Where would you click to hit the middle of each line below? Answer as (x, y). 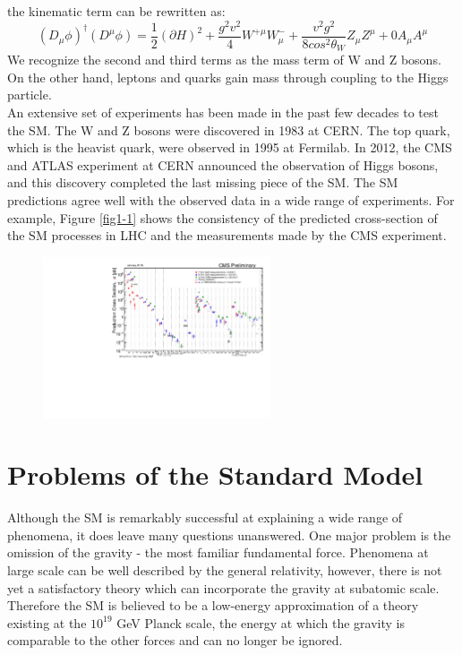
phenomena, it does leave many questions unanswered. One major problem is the (229, 534)
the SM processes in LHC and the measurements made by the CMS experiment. (227, 235)
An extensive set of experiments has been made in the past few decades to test (223, 112)
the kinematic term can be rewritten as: (116, 11)
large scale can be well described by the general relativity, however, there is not (225, 570)
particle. (30, 95)
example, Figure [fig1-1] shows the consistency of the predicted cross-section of (222, 217)
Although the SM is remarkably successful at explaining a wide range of (205, 517)
